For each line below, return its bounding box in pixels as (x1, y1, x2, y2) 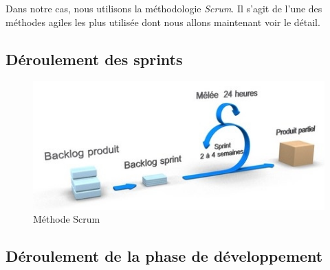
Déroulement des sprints (5, 48, 183, 69)
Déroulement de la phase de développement (5, 245, 323, 267)
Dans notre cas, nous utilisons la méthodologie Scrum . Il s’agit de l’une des (5, 1, 322, 15)
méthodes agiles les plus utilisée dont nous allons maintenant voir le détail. (5, 14, 320, 29)
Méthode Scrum (33, 212, 100, 226)
